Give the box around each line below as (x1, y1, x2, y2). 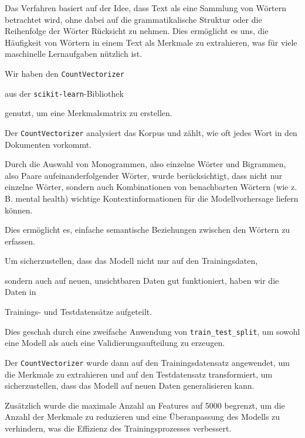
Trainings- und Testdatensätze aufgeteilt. (5, 305, 152, 318)
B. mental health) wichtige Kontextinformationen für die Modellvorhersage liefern (5, 192, 299, 204)
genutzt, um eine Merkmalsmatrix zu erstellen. (5, 107, 172, 119)
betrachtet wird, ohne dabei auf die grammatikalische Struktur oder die (5, 13, 262, 25)
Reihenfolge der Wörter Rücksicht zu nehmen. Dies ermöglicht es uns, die (5, 25, 269, 37)
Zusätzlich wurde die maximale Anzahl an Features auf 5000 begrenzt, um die (5, 399, 285, 411)
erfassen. (5, 235, 35, 247)
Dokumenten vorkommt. (5, 138, 92, 150)
